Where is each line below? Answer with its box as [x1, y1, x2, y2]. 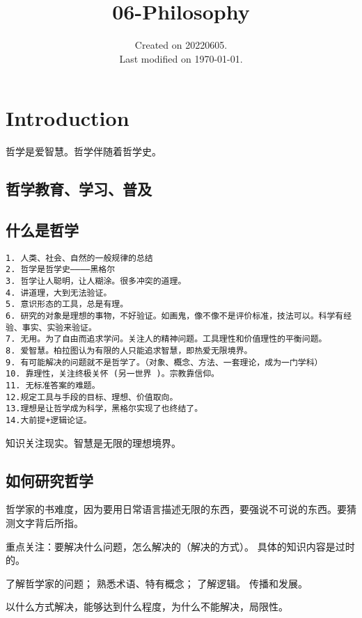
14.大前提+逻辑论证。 [6, 415, 92, 426]
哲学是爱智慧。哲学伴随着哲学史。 [6, 144, 162, 159]
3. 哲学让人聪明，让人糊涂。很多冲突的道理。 [6, 276, 187, 287]
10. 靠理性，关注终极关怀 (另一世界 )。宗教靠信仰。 [6, 369, 219, 379]
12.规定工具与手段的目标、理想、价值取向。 [6, 392, 178, 402]
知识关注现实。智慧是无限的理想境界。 [6, 435, 181, 450]
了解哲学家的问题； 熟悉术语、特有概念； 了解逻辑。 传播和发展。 [6, 576, 308, 590]
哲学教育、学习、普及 [6, 178, 152, 200]
